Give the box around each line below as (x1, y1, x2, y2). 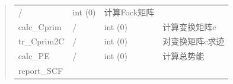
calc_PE (18, 50, 50, 62)
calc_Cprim (18, 20, 62, 33)
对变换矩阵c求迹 (162, 35, 225, 47)
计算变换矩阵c (162, 20, 216, 33)
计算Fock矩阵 (104, 5, 155, 18)
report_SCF (18, 64, 63, 77)
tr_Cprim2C (18, 35, 65, 47)
